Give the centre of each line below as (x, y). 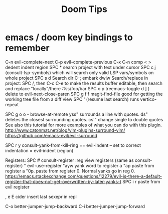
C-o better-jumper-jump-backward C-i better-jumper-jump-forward (75, 206)
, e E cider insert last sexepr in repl (41, 196)
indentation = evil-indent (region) (39, 150)
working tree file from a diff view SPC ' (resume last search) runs (72, 99)
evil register (17, 187)
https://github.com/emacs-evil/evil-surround (51, 135)
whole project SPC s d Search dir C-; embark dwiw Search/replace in (77, 78)
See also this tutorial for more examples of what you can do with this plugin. (83, 125)
